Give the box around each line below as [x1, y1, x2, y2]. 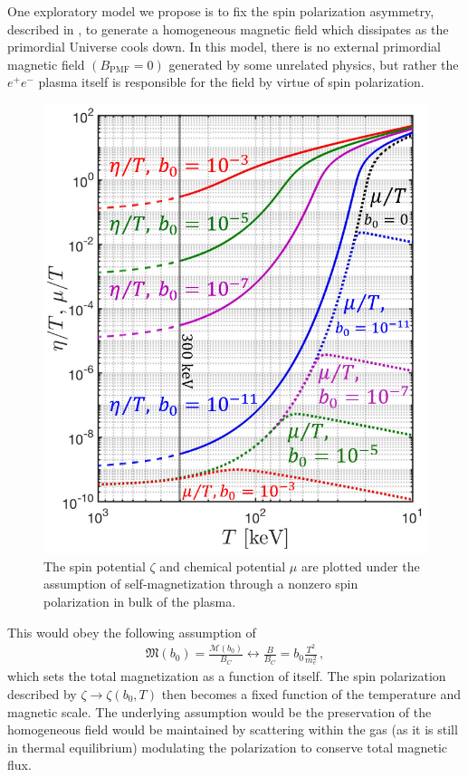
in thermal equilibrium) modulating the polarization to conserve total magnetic [7, 737, 447, 756]
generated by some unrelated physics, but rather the [168, 54, 459, 73]
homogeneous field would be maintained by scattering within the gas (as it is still [7, 720, 458, 739]
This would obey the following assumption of [7, 622, 256, 641]
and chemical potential [159, 556, 286, 575]
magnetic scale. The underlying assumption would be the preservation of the [7, 702, 432, 721]
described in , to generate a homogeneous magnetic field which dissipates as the [7, 19, 449, 38]
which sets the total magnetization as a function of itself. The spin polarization [7, 667, 446, 686]
